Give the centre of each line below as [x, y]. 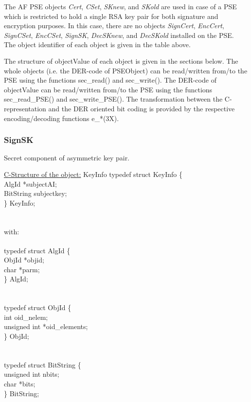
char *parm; [22, 269]
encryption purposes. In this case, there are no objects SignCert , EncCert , [114, 26]
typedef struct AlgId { [37, 250]
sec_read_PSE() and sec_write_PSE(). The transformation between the [113, 99]
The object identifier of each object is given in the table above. [97, 44]
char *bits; [20, 384]
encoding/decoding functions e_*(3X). [62, 118]
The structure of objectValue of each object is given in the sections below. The [121, 61]
